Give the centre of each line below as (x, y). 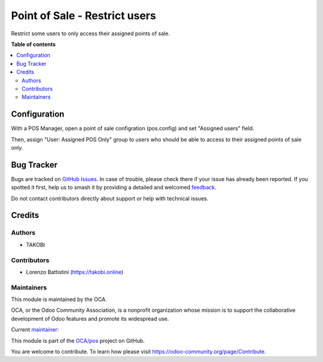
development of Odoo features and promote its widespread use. (90, 318)
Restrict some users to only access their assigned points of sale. (91, 33)
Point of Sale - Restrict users (84, 16)
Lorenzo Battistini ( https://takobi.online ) (75, 272)
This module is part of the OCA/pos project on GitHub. (78, 340)
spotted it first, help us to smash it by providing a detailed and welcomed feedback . (114, 188)
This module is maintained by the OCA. (59, 299)
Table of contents (33, 44)
